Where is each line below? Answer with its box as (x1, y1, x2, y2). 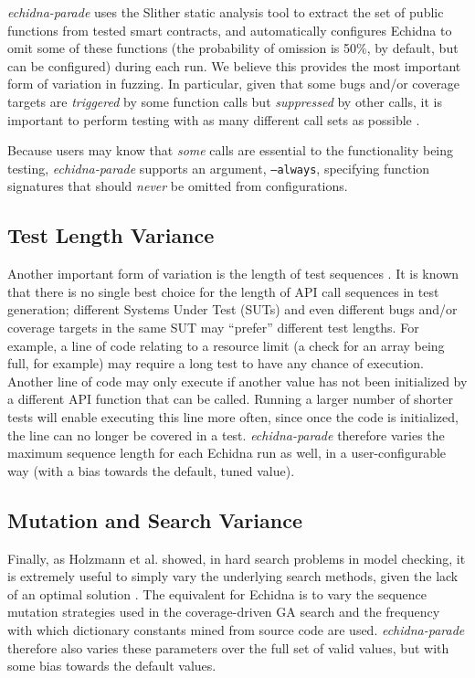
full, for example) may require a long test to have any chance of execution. (7, 354, 424, 373)
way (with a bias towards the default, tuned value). (7, 461, 295, 480)
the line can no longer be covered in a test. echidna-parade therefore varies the (7, 425, 445, 444)
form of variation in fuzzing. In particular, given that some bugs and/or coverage (7, 74, 460, 93)
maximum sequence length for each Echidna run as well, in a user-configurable (7, 443, 447, 462)
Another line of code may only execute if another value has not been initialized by (7, 371, 468, 390)
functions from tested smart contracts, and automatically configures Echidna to (7, 20, 452, 39)
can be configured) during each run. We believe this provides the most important (7, 56, 461, 75)
